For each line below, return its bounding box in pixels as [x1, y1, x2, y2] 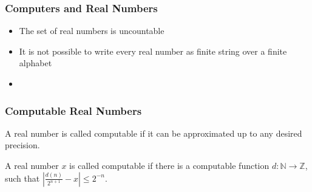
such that [5, 171, 40, 184]
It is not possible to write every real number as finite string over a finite [19, 44, 287, 57]
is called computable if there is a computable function [69, 159, 270, 171]
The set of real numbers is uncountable [19, 24, 164, 37]
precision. [5, 139, 40, 151]
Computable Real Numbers [5, 103, 142, 118]
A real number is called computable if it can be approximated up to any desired [5, 126, 302, 139]
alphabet [19, 57, 52, 69]
